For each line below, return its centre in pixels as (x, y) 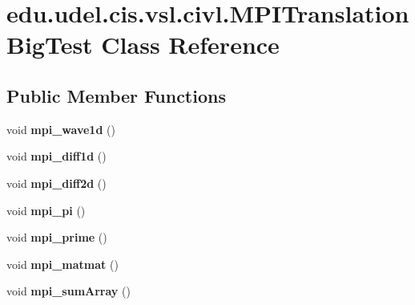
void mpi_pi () (46, 210)
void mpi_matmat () (62, 264)
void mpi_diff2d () (56, 183)
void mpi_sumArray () (68, 291)
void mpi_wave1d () (61, 129)
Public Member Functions (116, 95)
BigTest (50, 45)
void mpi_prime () (57, 237)
